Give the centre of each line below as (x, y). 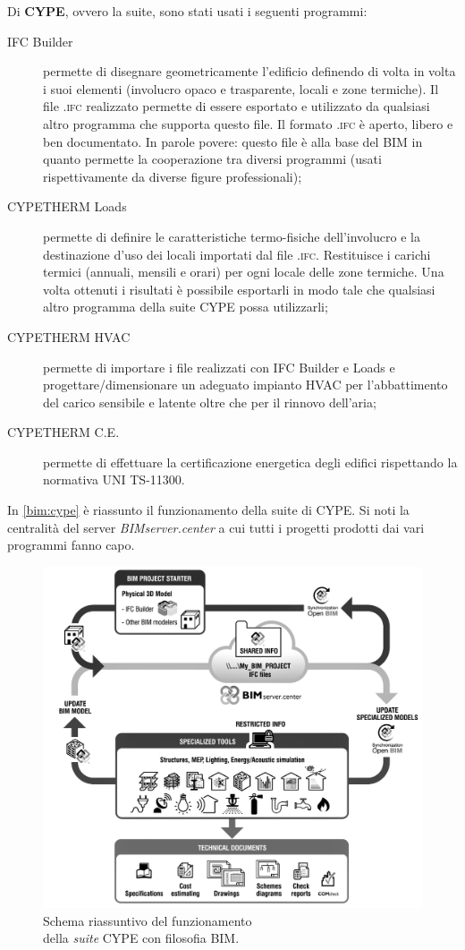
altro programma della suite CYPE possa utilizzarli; (186, 307)
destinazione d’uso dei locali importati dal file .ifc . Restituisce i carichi (237, 254)
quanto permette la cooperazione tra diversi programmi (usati (212, 159)
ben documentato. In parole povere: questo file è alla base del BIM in (233, 141)
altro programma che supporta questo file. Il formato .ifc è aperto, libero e (248, 123)
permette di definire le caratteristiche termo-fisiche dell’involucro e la (232, 236)
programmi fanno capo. (71, 545)
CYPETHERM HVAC (69, 336)
